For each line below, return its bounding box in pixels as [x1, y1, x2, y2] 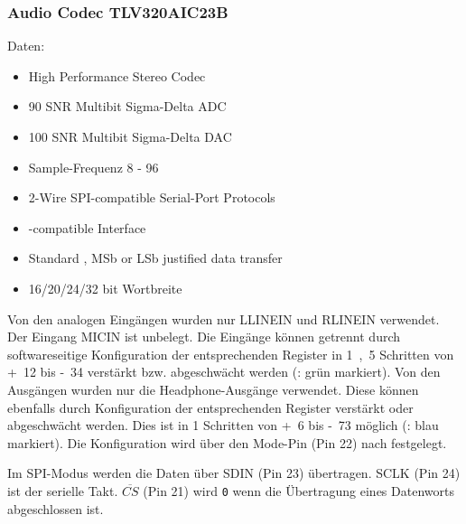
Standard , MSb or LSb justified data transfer [28, 248, 283, 267]
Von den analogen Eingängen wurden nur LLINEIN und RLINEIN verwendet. [7, 309, 440, 328]
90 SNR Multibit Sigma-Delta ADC [28, 97, 227, 116]
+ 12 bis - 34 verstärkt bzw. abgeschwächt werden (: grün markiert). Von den [7, 362, 441, 381]
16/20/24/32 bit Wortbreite [28, 278, 182, 297]
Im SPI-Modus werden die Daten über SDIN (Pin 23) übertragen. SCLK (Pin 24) [7, 463, 461, 482]
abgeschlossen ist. [7, 499, 104, 518]
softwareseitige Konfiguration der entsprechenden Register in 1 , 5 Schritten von [7, 344, 454, 363]
